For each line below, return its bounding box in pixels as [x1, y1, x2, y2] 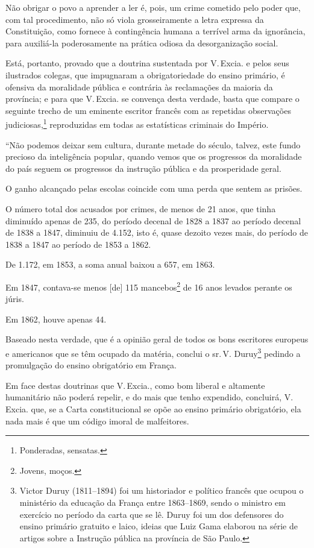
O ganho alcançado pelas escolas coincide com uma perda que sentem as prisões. [5, 182, 303, 195]
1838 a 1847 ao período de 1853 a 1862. [5, 238, 151, 250]
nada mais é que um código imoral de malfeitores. [5, 414, 189, 427]
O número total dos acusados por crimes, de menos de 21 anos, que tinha [5, 202, 276, 215]
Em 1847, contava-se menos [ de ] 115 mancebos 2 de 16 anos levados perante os [5, 279, 292, 293]
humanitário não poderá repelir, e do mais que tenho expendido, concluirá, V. [5, 391, 294, 403]
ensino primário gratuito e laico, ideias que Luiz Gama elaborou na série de [19, 520, 298, 532]
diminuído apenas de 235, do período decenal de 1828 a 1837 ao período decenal [5, 214, 301, 227]
